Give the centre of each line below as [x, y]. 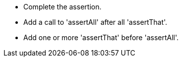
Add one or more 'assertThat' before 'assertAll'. [101, 37]
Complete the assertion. [62, 7]
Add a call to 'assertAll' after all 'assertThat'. [95, 22]
